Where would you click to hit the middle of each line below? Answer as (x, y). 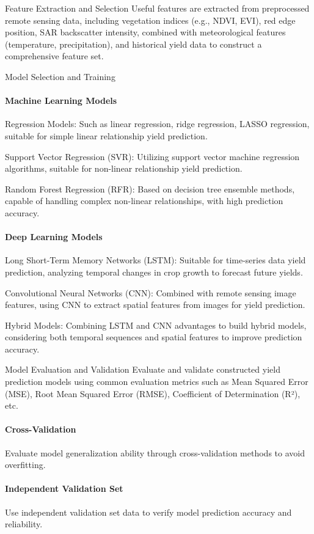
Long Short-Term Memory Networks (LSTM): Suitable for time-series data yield (155, 260)
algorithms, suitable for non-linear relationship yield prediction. (124, 168)
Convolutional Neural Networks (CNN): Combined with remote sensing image (151, 292)
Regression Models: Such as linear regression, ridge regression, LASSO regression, (157, 124)
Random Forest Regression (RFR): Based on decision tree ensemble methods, (150, 188)
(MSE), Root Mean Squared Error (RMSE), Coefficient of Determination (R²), (153, 393)
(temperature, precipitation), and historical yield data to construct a (133, 44)
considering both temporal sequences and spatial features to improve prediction (154, 337)
